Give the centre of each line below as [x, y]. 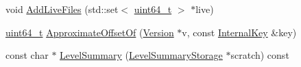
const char [27, 55]
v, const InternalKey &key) [239, 32]
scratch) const [260, 55]
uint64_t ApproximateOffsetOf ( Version [90, 32]
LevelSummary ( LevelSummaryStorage [141, 55]
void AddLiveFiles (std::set [62, 9]
